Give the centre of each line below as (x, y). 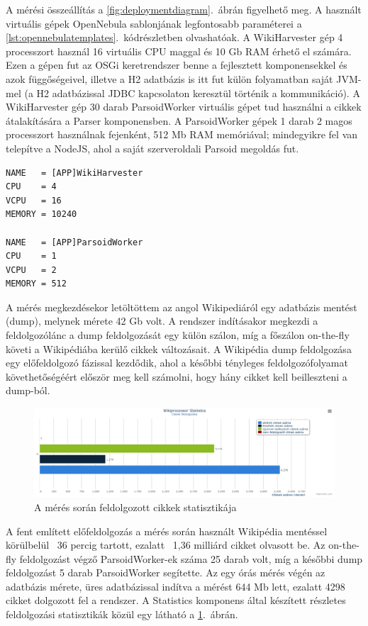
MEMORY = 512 (36, 284)
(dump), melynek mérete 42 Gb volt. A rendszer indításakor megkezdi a (162, 321)
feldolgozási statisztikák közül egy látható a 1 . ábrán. (122, 614)
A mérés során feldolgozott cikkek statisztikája (135, 507)
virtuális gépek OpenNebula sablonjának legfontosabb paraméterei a (154, 23)
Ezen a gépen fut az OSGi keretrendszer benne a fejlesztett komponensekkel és (177, 65)
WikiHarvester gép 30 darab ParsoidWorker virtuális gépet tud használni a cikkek (184, 107)
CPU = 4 (31, 187)
